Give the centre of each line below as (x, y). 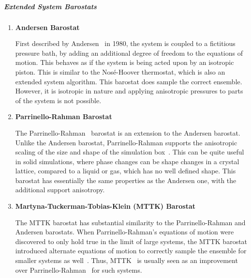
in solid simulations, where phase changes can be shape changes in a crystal (127, 161)
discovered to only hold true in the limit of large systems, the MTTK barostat (131, 241)
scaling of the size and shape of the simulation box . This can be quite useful (130, 152)
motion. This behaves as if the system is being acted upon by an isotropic (125, 62)
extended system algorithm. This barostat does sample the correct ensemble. (129, 81)
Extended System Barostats (50, 6)
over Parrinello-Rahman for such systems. (79, 270)
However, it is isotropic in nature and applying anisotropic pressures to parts (129, 91)
